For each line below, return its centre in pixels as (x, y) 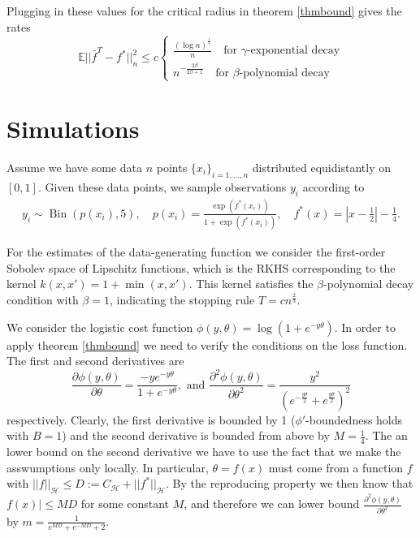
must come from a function (336, 467)
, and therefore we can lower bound (272, 504)
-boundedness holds (354, 419)
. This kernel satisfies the (251, 284)
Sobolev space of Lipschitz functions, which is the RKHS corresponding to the (201, 267)
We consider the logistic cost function (100, 327)
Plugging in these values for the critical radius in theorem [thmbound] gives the (204, 11)
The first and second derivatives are (95, 361)
